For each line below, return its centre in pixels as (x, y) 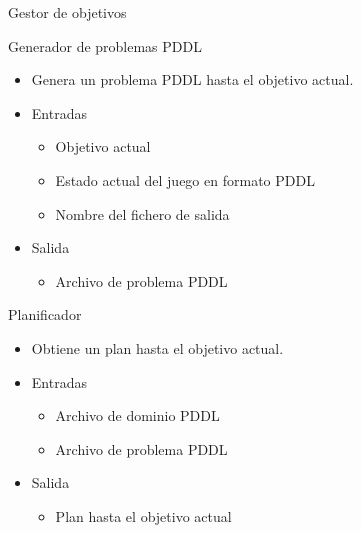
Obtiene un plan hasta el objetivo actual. (157, 347)
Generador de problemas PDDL (105, 45)
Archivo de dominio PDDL (137, 415)
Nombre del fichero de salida (142, 213)
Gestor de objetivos (67, 12)
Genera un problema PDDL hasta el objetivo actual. (192, 79)
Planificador (45, 314)
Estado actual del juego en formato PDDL (185, 179)
